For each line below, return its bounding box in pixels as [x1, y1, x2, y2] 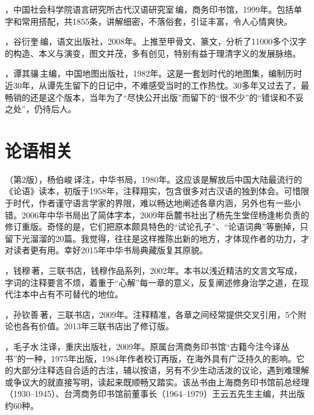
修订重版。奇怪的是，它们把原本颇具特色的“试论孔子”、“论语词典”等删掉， [5, 220, 300, 233]
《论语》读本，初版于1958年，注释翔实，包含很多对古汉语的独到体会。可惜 [5, 185, 301, 197]
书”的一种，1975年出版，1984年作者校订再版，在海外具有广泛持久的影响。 [5, 352, 296, 364]
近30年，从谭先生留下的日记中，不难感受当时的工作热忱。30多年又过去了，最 [5, 78, 309, 91]
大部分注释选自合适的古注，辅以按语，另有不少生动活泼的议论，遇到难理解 [13, 364, 309, 376]
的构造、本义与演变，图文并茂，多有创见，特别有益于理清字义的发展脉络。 [5, 46, 301, 59]
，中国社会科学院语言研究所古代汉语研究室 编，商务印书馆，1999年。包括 [5, 3, 294, 15]
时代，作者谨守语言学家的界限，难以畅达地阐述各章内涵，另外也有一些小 [13, 197, 301, 209]
